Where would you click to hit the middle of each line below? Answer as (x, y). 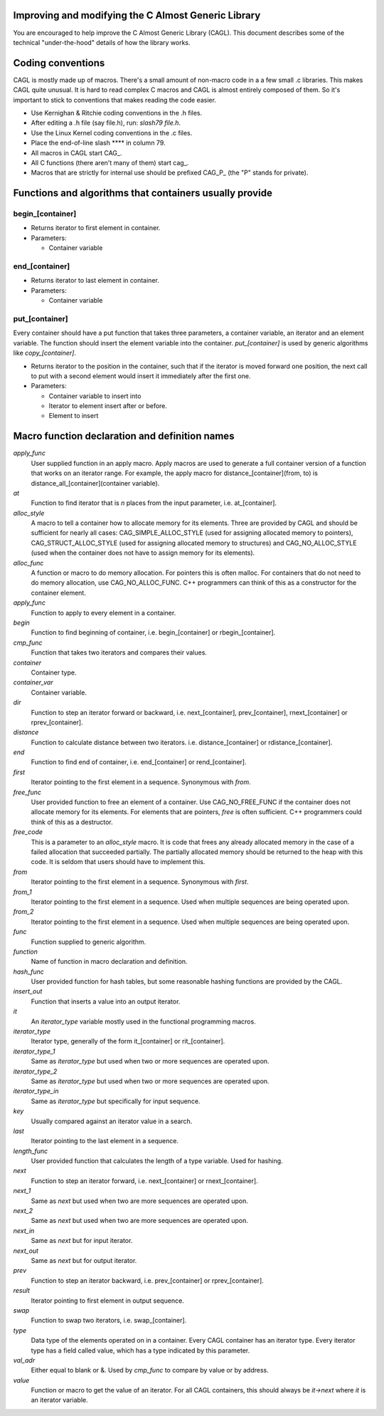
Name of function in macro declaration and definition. (109, 962)
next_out (26, 1251)
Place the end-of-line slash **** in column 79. (98, 143)
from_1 (22, 892)
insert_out (28, 991)
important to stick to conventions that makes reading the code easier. (115, 100)
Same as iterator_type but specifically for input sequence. (116, 1101)
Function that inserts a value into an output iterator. (106, 1001)
